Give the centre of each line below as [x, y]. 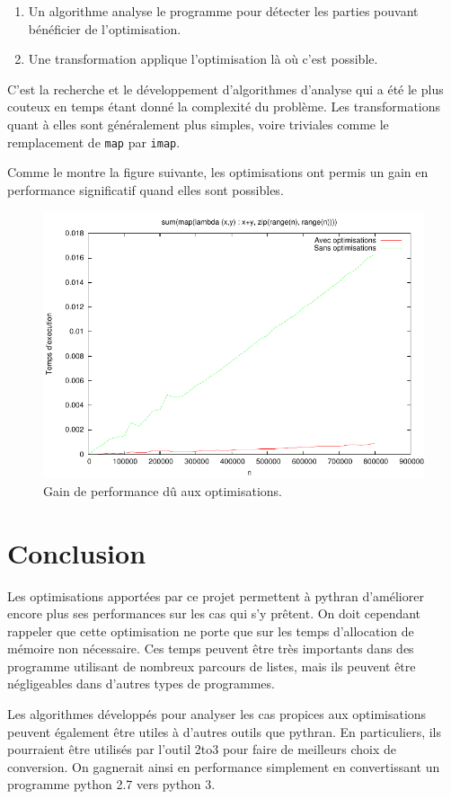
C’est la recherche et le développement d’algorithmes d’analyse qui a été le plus [225, 89]
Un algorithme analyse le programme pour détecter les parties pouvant [223, 11]
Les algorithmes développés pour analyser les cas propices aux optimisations [217, 714]
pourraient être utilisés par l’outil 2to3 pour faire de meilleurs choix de [202, 749]
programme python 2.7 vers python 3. [111, 784]
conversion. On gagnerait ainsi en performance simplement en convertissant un [224, 766]
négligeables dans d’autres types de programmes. [141, 684]
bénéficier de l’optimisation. [105, 28]
